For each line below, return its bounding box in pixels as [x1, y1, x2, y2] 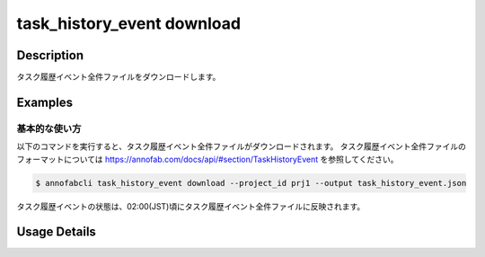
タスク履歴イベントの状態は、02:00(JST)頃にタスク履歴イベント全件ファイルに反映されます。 [16, 200, 366, 211]
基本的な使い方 [16, 122, 82, 135]
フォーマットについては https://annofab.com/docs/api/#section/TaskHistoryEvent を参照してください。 [16, 154, 399, 164]
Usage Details [16, 225, 96, 240]
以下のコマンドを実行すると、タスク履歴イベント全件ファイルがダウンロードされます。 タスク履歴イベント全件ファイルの [16, 141, 466, 152]
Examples [16, 94, 74, 110]
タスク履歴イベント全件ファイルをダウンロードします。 [16, 72, 221, 83]
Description [16, 48, 84, 63]
